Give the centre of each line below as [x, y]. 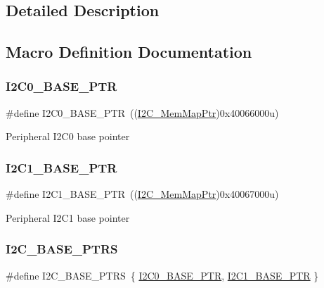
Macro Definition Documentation [129, 52]
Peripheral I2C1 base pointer [68, 217]
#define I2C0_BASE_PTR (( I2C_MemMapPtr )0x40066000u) [142, 112]
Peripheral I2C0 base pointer [68, 136]
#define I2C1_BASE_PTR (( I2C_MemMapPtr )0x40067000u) [142, 194]
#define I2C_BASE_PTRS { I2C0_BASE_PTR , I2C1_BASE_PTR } [162, 275]
